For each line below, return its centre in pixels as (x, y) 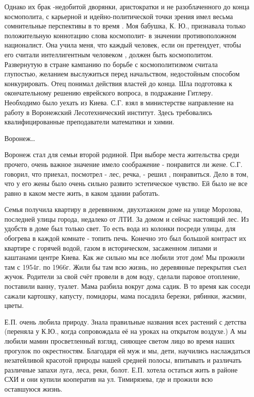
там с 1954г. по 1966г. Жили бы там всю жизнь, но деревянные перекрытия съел (126, 267)
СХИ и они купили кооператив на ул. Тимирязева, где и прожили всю (109, 379)
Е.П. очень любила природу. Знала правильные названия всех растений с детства (126, 321)
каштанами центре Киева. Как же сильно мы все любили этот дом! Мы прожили (125, 257)
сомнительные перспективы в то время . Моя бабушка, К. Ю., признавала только (125, 26)
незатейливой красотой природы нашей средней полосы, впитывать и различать (123, 360)
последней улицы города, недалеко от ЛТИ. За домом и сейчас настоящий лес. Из (127, 219)
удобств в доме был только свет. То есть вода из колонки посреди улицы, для (120, 228)
